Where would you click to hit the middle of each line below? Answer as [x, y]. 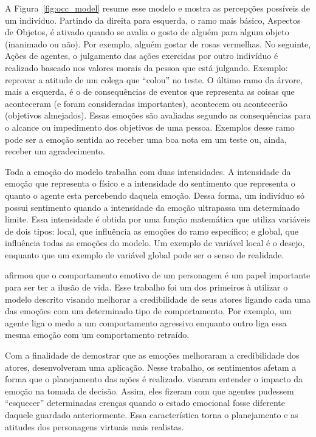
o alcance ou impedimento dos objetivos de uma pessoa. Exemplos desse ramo [150, 127]
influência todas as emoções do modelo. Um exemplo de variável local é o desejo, [155, 243]
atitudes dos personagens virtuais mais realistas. [94, 426]
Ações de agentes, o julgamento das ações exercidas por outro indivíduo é [142, 56]
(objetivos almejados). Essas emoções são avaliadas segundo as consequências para [158, 115]
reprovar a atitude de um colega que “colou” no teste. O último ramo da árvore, [154, 79]
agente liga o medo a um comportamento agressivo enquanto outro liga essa [146, 322]
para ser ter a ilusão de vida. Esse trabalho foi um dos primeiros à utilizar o [146, 287]
